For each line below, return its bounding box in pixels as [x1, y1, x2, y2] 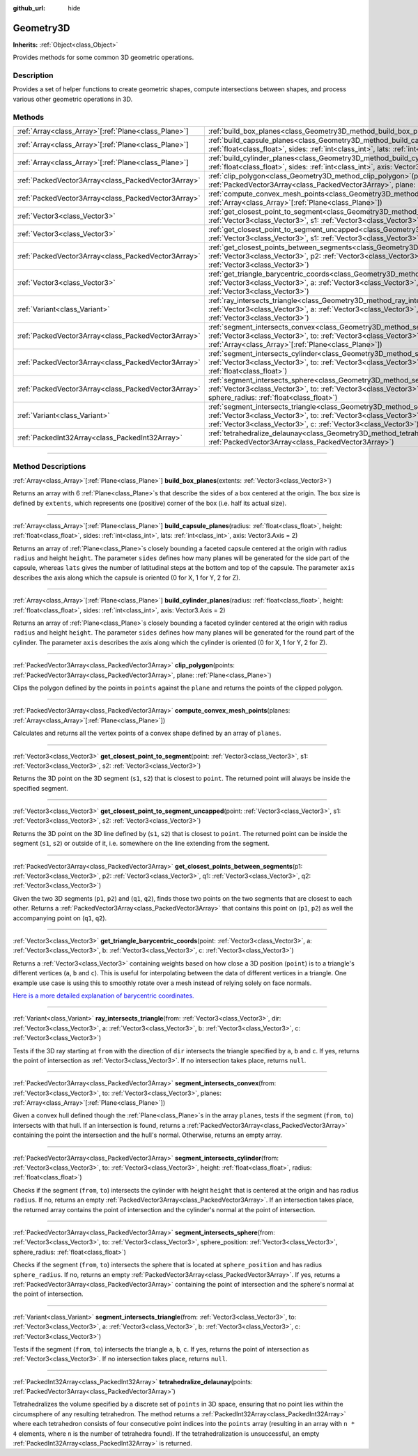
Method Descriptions [13, 462, 86, 472]
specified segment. [13, 784, 69, 792]
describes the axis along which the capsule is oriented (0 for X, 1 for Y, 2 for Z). [13, 573, 240, 582]
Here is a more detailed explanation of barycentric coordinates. [13, 991, 194, 1000]
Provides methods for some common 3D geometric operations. [13, 53, 194, 62]
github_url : [13, 4, 45, 12]
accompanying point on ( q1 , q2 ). [13, 913, 107, 922]
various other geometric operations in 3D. [13, 95, 132, 103]
